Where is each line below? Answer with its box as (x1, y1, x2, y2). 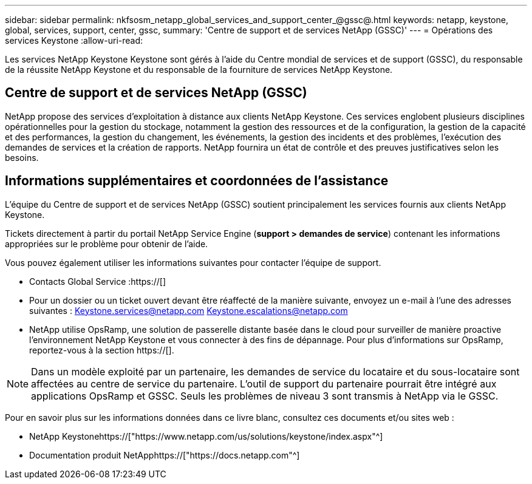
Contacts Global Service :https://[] (29, 276, 166, 287)
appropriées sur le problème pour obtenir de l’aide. (5, 238, 208, 249)
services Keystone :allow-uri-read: (5, 35, 143, 46)
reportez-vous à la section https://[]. (29, 344, 174, 355)
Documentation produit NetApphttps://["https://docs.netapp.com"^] (29, 449, 300, 460)
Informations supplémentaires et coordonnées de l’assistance (5, 173, 389, 189)
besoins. (5, 152, 39, 163)
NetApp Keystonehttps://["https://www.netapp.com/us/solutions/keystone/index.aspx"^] (29, 431, 383, 441)
